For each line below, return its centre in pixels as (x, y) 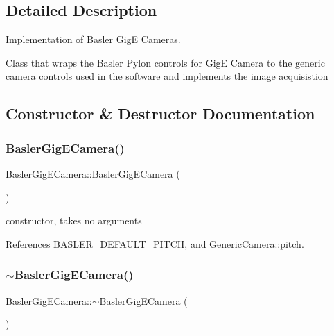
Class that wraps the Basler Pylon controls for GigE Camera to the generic (165, 62)
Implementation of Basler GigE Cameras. (93, 39)
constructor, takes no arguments (74, 220)
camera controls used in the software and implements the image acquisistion (167, 76)
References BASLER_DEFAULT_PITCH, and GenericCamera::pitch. (155, 243)
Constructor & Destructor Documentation (160, 114)
